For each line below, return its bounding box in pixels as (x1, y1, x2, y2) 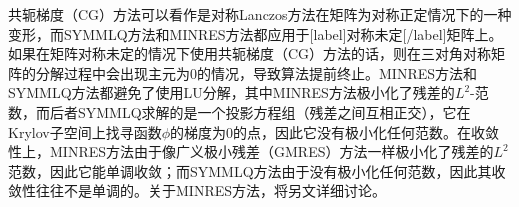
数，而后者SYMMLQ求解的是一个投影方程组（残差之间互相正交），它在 (8, 101, 471, 122)
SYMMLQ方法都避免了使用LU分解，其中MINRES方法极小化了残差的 (8, 82, 455, 103)
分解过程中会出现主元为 (35, 62, 190, 83)
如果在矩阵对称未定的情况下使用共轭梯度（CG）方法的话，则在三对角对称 (8, 43, 492, 64)
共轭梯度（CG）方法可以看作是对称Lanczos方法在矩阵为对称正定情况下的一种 (8, 4, 512, 24)
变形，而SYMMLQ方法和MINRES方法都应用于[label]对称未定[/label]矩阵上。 (8, 23, 503, 44)
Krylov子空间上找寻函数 (8, 121, 162, 142)
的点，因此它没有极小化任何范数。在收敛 (233, 121, 500, 142)
